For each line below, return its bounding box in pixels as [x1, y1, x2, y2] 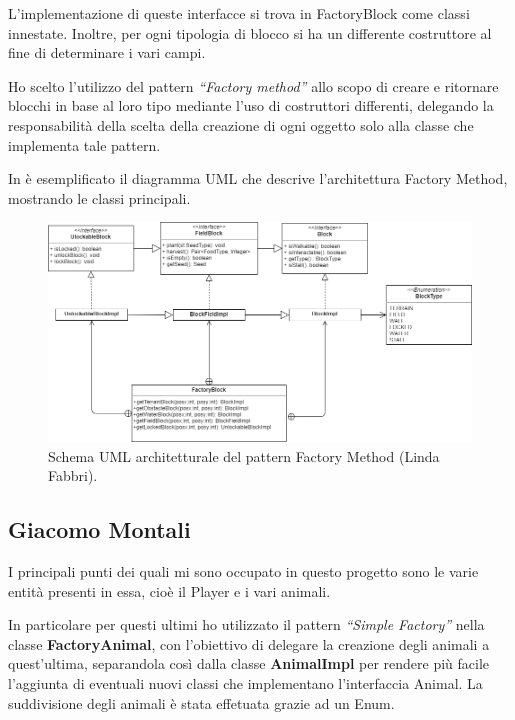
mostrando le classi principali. [8, 187, 191, 208]
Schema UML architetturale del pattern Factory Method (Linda [48, 445, 440, 466]
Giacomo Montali [8, 514, 191, 545]
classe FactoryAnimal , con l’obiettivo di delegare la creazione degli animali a [8, 633, 490, 654]
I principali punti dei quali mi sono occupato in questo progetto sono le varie [8, 560, 479, 581]
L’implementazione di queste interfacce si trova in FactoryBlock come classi [8, 3, 470, 23]
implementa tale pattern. [8, 134, 161, 155]
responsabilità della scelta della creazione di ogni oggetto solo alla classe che [8, 114, 474, 135]
